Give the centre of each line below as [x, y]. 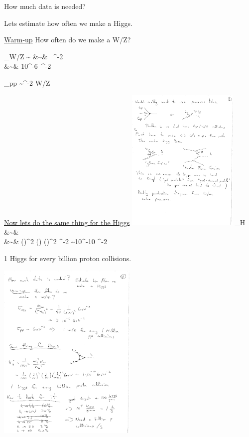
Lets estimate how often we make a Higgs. [68, 23]
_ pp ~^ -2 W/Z [27, 82]
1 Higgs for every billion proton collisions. [68, 258]
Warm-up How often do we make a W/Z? [67, 40]
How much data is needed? [45, 6]
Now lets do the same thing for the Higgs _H [125, 222]
